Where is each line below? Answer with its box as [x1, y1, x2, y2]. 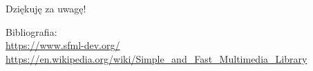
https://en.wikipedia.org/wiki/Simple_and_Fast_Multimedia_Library [6, 51, 307, 65]
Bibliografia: [6, 24, 57, 39]
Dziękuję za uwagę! [6, 1, 86, 15]
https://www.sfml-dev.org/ [6, 38, 120, 52]
